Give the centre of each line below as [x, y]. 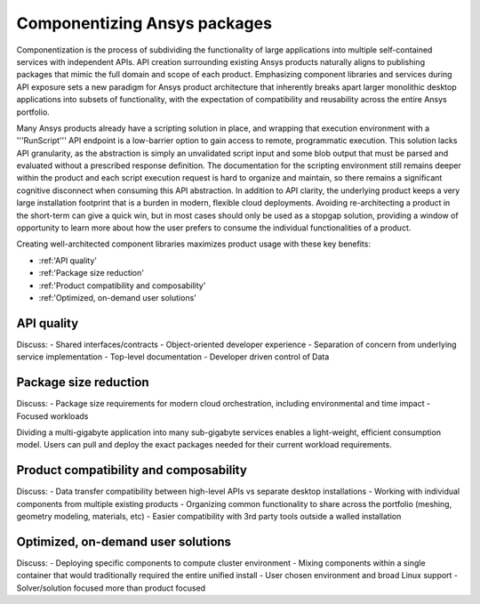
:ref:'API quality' [68, 260]
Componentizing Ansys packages [144, 23]
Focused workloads [52, 416]
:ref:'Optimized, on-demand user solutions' [118, 297]
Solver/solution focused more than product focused [111, 588]
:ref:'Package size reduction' [91, 273]
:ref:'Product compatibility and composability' [122, 286]
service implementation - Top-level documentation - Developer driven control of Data [173, 357]
